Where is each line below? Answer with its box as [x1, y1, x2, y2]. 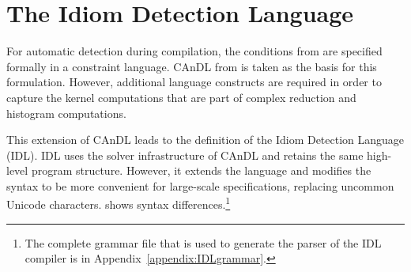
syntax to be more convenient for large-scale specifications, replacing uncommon [6, 177, 394, 194]
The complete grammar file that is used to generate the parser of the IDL [25, 234, 382, 251]
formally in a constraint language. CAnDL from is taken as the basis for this [6, 58, 377, 74]
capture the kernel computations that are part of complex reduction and [6, 89, 356, 105]
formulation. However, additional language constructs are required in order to [6, 74, 382, 90]
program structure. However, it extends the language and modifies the [31, 162, 371, 179]
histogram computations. [6, 104, 126, 121]
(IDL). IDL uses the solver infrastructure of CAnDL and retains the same [6, 146, 364, 163]
